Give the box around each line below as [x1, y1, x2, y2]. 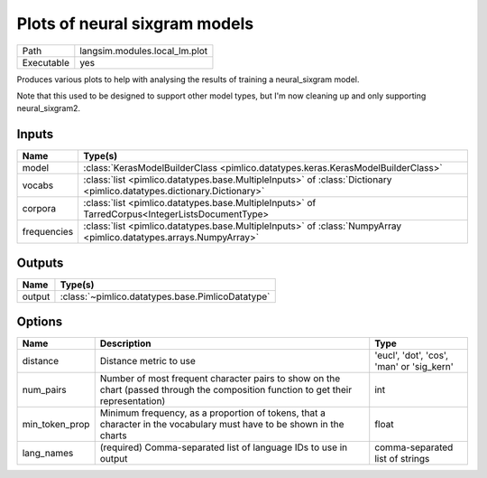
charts [99, 429, 127, 442]
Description [99, 337, 152, 350]
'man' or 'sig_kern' [374, 361, 455, 373]
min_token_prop [22, 418, 90, 431]
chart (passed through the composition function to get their [99, 384, 352, 397]
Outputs [16, 255, 64, 270]
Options [16, 314, 63, 330]
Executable [22, 56, 69, 69]
